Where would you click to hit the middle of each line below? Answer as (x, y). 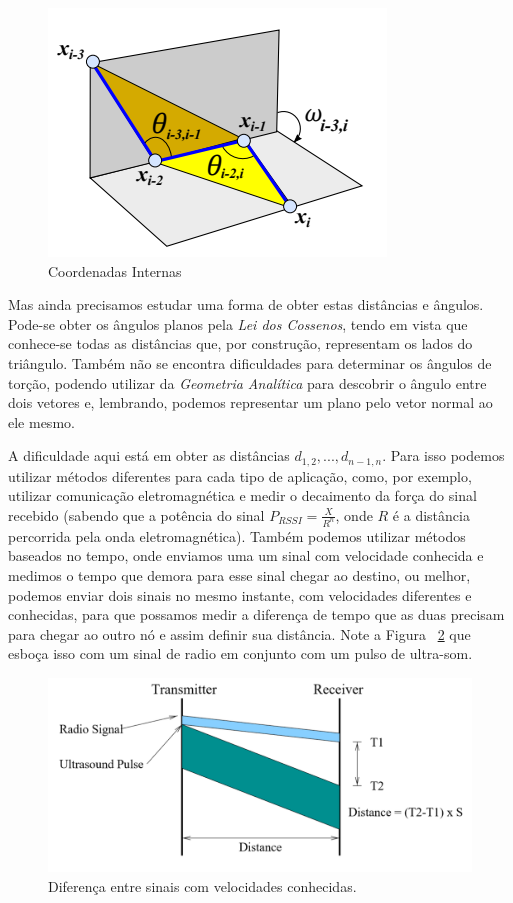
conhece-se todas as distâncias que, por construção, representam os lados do (240, 343)
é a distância (431, 514)
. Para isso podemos (443, 455)
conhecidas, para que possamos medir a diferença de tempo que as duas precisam (256, 614)
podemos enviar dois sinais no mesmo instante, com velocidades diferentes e (240, 594)
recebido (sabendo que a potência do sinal (136, 514)
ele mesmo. (41, 421)
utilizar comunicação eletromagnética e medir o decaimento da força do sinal (242, 495)
